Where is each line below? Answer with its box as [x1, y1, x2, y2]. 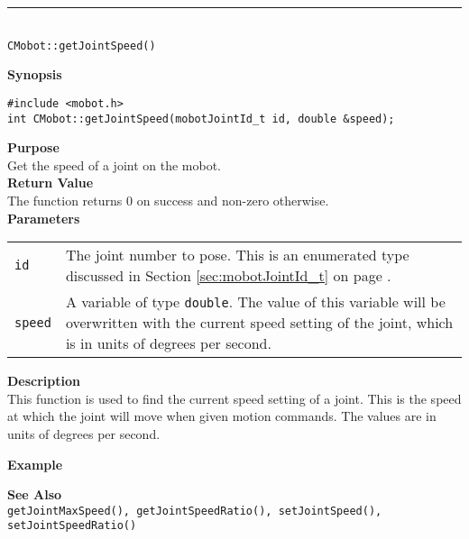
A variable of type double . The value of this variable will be [65, 291, 446, 313]
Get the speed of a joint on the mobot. [7, 155, 222, 174]
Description [7, 371, 81, 390]
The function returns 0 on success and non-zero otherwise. [7, 190, 329, 209]
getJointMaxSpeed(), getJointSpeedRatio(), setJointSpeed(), [7, 504, 382, 517]
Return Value [7, 173, 94, 192]
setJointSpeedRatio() [7, 519, 137, 533]
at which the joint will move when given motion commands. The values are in [7, 407, 437, 425]
